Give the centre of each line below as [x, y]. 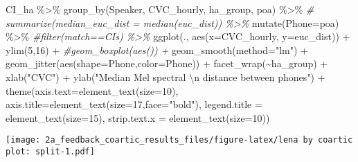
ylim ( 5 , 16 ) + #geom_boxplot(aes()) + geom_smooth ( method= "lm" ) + [157, 49]
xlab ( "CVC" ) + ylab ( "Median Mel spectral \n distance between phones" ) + [165, 76]
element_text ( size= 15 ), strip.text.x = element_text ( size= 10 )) [138, 117]
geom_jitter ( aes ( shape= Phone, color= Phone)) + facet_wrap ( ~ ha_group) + [167, 63]
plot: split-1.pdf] [50, 152]
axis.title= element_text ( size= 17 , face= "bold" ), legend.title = [134, 104]
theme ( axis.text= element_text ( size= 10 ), [92, 90]
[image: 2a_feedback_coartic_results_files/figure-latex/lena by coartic [179, 140]
